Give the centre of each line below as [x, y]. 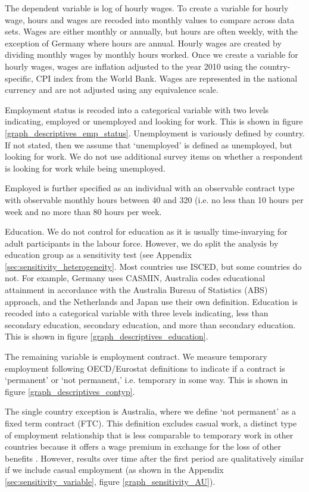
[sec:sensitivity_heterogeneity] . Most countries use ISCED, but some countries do [153, 266]
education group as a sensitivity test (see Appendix [98, 255]
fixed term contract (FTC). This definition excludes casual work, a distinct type [151, 423]
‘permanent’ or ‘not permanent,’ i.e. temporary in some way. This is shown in [146, 380]
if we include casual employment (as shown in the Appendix [114, 470]
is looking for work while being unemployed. [85, 168]
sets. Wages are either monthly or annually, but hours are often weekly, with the [152, 31]
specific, [19, 78]
